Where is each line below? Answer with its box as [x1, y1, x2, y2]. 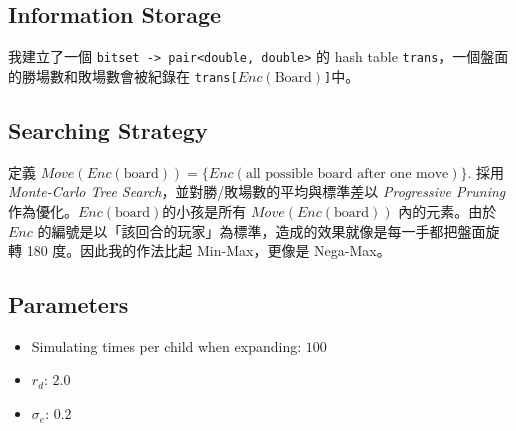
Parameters [8, 289, 129, 320]
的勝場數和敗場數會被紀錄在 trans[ [8, 65, 238, 86]
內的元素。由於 [398, 200, 497, 221]
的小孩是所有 [162, 200, 247, 221]
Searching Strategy [8, 114, 208, 145]
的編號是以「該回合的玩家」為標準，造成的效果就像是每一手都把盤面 [37, 220, 486, 241]
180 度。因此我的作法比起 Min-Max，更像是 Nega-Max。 [26, 240, 391, 261]
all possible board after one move [245, 166, 449, 181]
